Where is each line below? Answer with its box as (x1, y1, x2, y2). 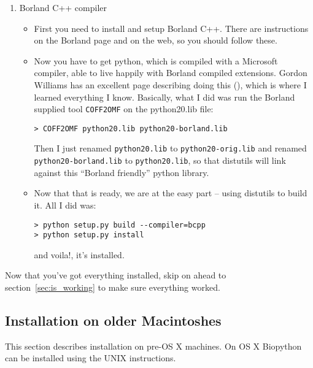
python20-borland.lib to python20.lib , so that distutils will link (34, 154, 286, 167)
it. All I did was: (34, 198, 96, 211)
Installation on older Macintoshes (5, 311, 222, 330)
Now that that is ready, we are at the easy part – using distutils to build (34, 186, 307, 199)
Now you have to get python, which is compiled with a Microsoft (34, 54, 278, 67)
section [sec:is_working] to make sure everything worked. (5, 281, 220, 294)
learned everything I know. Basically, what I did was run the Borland (34, 90, 295, 103)
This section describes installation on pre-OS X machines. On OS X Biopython (5, 339, 302, 352)
